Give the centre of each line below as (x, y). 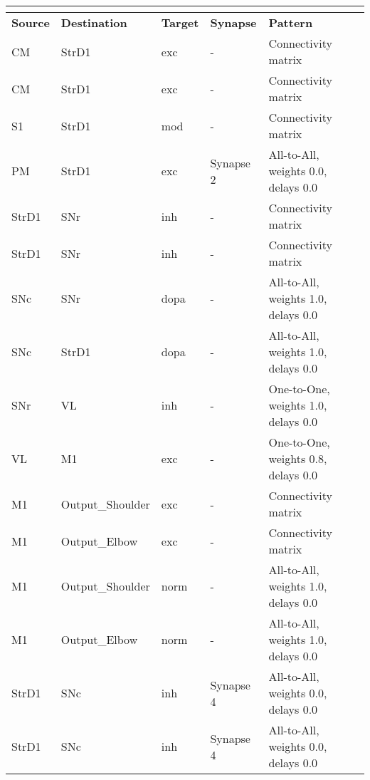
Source (31, 22)
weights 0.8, (298, 458)
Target (180, 22)
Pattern (291, 22)
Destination (94, 22)
